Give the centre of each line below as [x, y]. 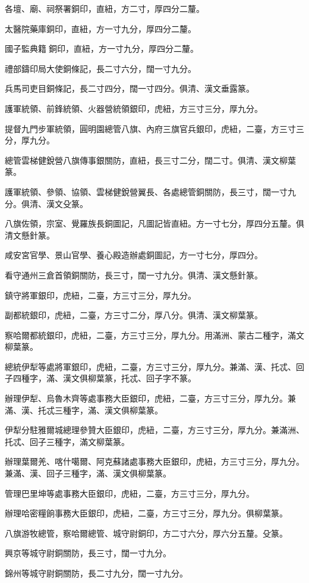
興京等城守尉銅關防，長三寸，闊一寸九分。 [88, 553]
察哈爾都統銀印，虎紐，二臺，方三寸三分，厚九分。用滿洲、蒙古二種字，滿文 [154, 335]
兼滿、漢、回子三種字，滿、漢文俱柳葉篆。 [88, 473]
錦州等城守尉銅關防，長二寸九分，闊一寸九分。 [96, 573]
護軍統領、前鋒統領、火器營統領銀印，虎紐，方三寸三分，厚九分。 [134, 108]
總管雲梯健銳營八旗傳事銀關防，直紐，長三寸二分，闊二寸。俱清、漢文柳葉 [150, 160]
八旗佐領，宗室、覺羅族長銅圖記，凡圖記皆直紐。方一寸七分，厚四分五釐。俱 [154, 223]
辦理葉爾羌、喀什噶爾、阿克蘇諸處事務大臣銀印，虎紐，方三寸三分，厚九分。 [154, 461]
